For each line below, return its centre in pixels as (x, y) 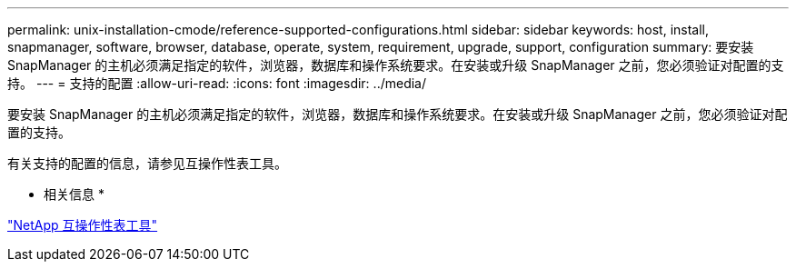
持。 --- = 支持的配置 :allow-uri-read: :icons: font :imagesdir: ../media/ (217, 83)
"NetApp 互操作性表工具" (83, 225)
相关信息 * (74, 194)
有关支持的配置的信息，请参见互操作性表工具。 (147, 163)
